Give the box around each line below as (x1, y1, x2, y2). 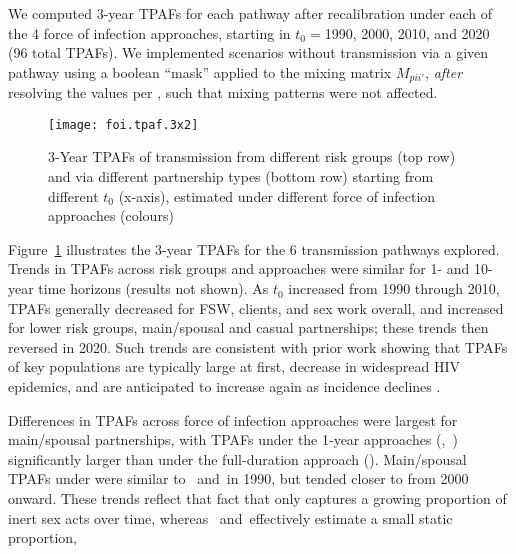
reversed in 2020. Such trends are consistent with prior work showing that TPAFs (8, 336, 508, 357)
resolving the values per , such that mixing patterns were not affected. (8, 82, 438, 103)
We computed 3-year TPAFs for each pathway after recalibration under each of (8, 3, 493, 23)
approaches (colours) (48, 205, 174, 226)
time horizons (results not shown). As (38, 278, 269, 299)
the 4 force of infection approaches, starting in (8, 22, 291, 43)
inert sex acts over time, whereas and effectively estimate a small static (8, 507, 453, 528)
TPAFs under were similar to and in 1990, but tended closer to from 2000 (8, 468, 469, 489)
